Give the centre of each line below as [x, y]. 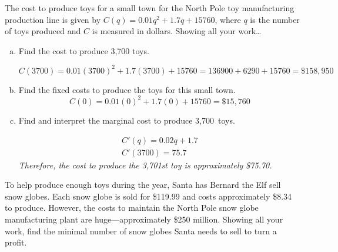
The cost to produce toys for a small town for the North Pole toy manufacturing [150, 8]
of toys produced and [43, 31]
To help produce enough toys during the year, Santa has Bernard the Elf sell [143, 185]
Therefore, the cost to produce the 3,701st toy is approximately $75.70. [145, 165]
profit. [16, 242]
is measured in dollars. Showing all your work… [177, 31]
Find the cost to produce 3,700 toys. [84, 50]
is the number [275, 19]
